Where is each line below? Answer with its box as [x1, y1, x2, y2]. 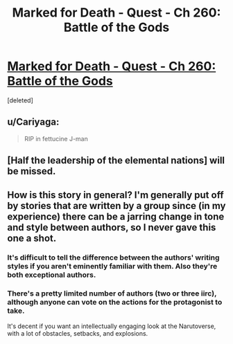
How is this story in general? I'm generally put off [7, 189, 224, 201]
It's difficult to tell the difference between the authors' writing [7, 253, 220, 262]
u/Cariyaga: [7, 116, 60, 128]
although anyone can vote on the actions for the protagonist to [7, 298, 223, 307]
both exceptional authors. [7, 270, 96, 280]
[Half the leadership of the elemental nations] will [7, 154, 225, 167]
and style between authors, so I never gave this [7, 221, 216, 233]
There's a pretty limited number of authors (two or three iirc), [7, 289, 217, 298]
